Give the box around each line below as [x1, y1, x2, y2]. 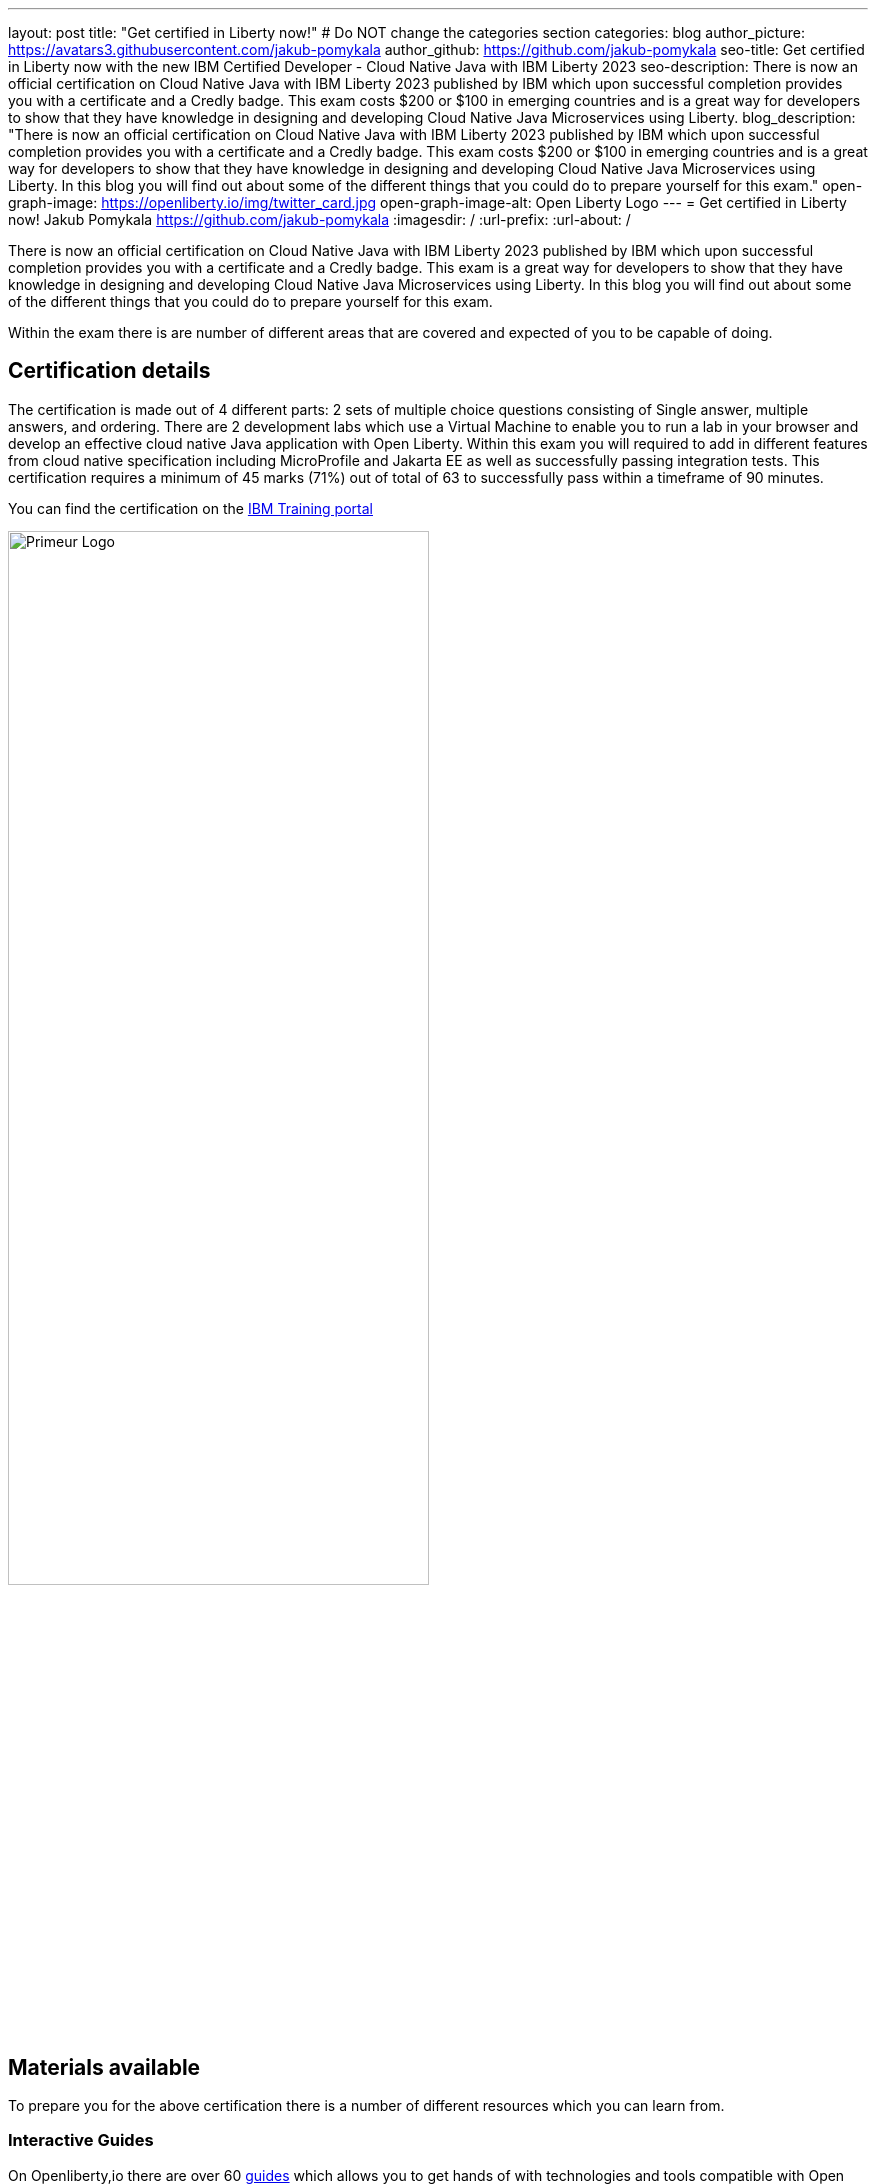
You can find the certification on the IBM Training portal [8, 499, 373, 517]
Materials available [8, 2054, 201, 2080]
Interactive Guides [8, 2130, 154, 2151]
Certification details [8, 358, 211, 384]
